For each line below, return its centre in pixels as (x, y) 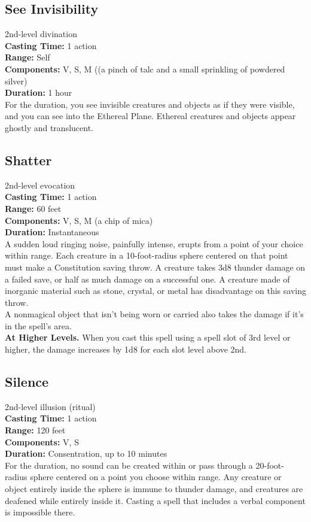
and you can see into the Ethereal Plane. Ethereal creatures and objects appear (150, 116)
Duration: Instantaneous (52, 232)
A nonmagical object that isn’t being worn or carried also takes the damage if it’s (154, 314)
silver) (16, 81)
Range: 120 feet (35, 430)
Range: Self (28, 57)
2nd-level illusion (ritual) (50, 406)
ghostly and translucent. (49, 127)
